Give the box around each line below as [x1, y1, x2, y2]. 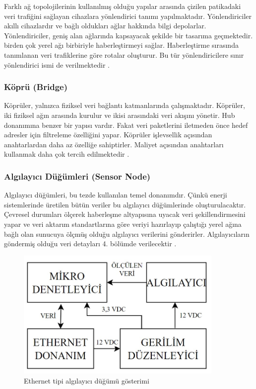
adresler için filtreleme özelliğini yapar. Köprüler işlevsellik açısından [4, 129, 212, 140]
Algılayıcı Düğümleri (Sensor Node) [4, 170, 151, 182]
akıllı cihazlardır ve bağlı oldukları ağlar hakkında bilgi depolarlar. [4, 20, 206, 31]
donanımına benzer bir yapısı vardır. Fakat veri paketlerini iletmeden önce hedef [4, 119, 248, 130]
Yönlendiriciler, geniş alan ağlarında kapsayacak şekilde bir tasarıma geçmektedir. [4, 30, 253, 40]
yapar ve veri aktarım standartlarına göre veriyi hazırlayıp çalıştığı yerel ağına [4, 218, 242, 229]
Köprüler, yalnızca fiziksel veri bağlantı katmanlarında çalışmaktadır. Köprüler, [4, 100, 245, 110]
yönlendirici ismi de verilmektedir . [4, 59, 110, 70]
